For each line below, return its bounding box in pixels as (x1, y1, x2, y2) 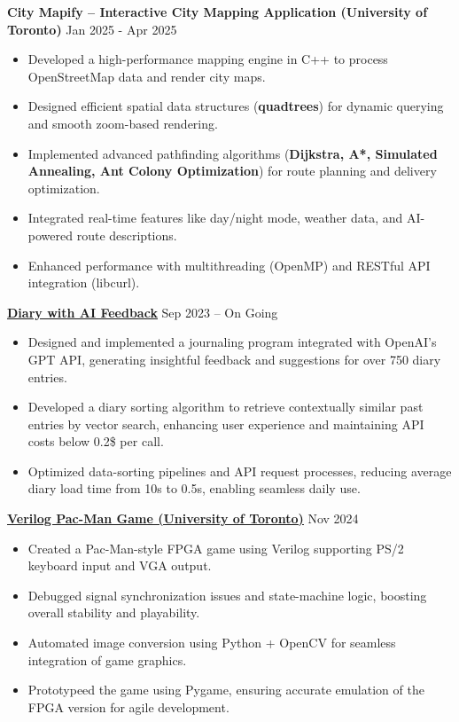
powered (27, 225, 74, 244)
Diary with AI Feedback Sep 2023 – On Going (7, 302, 278, 321)
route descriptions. (76, 225, 177, 244)
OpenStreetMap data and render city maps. (27, 67, 266, 85)
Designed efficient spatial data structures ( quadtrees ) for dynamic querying (27, 97, 444, 115)
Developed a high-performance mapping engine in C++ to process (27, 50, 388, 68)
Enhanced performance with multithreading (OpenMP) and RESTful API (27, 255, 431, 274)
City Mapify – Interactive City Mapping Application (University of (7, 3, 428, 20)
